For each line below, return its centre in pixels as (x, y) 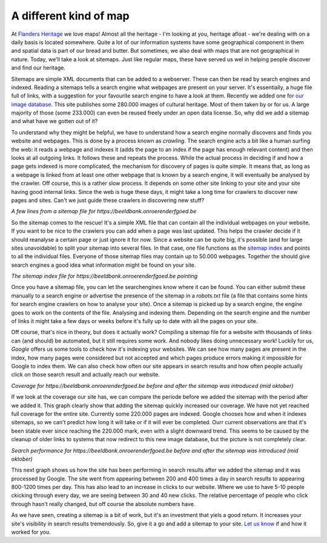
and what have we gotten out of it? (54, 121)
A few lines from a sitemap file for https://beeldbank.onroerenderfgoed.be (104, 212)
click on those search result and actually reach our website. (86, 375)
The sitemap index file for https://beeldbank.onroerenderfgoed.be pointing (104, 276)
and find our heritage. (38, 68)
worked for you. (31, 532)
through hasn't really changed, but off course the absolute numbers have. (103, 504)
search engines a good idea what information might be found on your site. (104, 265)
